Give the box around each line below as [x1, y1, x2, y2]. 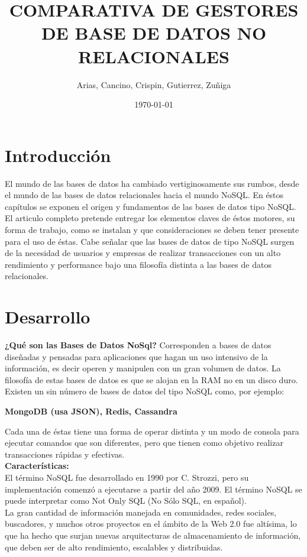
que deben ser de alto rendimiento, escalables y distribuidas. [5, 540, 223, 553]
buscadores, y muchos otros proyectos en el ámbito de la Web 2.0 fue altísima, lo [5, 517, 297, 530]
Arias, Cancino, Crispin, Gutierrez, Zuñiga [76, 78, 231, 90]
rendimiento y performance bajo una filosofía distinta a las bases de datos [5, 258, 272, 270]
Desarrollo [5, 305, 91, 329]
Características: [5, 459, 69, 472]
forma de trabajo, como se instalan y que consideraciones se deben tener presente [5, 224, 299, 235]
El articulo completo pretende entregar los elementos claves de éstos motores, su [5, 212, 295, 224]
